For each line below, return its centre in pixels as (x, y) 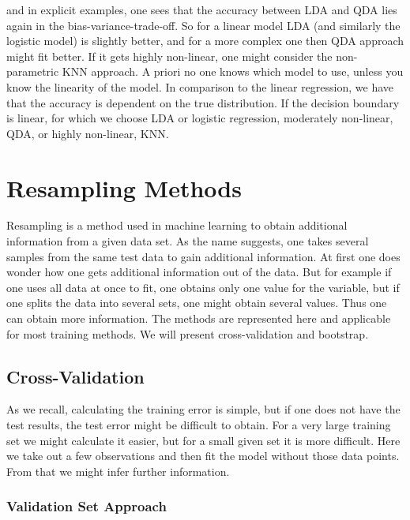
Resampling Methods (124, 187)
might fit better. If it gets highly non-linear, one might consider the (169, 56)
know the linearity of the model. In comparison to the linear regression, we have (200, 86)
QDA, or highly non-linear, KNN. (88, 133)
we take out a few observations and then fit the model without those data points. (203, 456)
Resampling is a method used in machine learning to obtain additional (177, 225)
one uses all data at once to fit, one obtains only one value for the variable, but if (203, 287)
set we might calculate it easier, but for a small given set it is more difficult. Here (203, 440)
